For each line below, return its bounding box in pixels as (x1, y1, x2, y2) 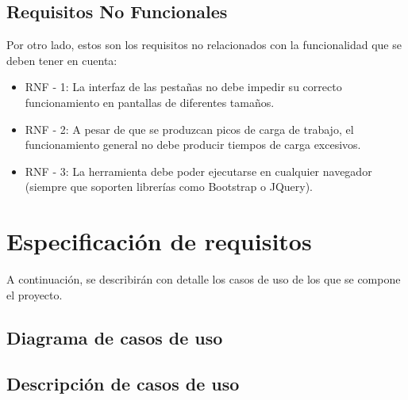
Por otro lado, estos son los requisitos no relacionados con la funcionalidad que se (6, 36, 402, 53)
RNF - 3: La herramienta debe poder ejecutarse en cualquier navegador (25, 162, 372, 179)
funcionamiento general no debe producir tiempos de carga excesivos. (25, 136, 361, 153)
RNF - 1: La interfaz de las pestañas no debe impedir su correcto (25, 78, 342, 95)
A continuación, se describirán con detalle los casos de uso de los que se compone (6, 271, 401, 288)
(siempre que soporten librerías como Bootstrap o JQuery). (25, 178, 314, 195)
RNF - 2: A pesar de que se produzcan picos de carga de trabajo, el (25, 120, 354, 137)
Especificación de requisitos (6, 225, 312, 257)
